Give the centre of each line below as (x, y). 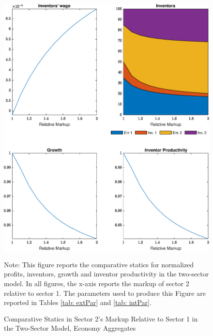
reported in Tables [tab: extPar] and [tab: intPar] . (78, 302)
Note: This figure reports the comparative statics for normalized (99, 264)
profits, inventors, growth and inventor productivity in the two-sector (106, 274)
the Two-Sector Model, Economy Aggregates (70, 328)
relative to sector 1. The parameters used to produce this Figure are (105, 293)
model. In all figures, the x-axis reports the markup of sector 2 (97, 283)
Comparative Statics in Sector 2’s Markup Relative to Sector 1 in (101, 318)
